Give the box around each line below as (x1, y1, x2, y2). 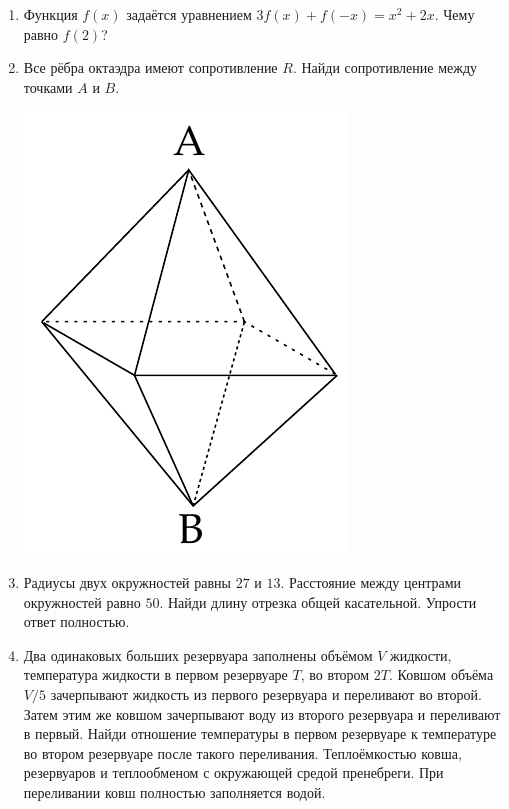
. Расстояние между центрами (280, 571, 462, 592)
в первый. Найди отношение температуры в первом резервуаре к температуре (23, 723, 497, 744)
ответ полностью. (23, 611, 130, 632)
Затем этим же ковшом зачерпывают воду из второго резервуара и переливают (23, 703, 501, 724)
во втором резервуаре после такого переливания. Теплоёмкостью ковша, (23, 742, 462, 763)
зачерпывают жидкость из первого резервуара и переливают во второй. (50, 683, 482, 704)
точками (23, 76, 73, 97)
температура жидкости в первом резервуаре (23, 664, 288, 685)
